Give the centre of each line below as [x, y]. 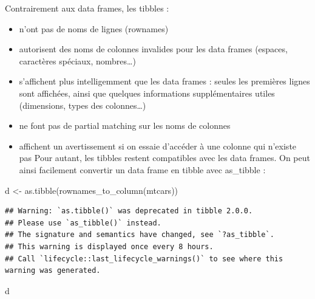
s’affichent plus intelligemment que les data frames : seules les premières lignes [164, 81]
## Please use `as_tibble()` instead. [83, 223]
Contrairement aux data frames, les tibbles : [87, 8]
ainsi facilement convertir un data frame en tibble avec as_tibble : [142, 169]
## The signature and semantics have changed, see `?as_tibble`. [140, 235]
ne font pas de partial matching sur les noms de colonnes [125, 125]
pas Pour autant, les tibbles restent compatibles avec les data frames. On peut [164, 158]
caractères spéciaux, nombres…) [77, 60]
